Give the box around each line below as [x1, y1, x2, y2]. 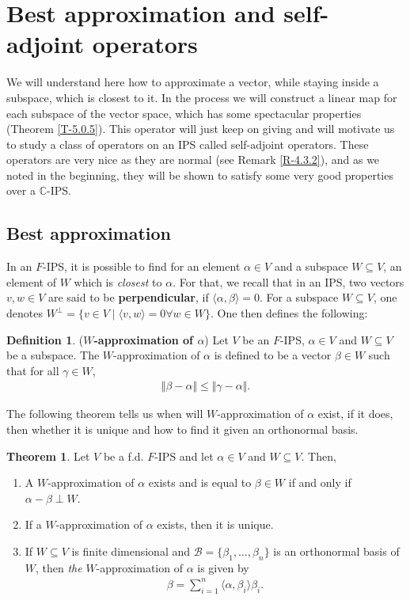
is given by [197, 559, 249, 575]
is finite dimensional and [71, 543, 191, 560]
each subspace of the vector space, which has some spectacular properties [6, 104, 362, 121]
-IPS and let [154, 447, 214, 464]
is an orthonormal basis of [273, 543, 400, 560]
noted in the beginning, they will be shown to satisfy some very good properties [6, 166, 393, 183]
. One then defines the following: [210, 305, 368, 321]
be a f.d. [103, 447, 144, 464]
